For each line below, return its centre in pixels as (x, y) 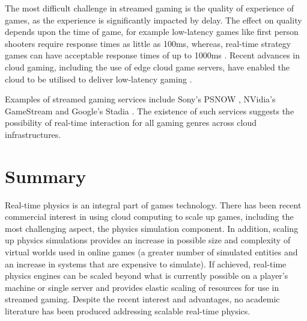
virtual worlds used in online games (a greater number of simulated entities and (151, 252)
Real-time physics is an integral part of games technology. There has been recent (153, 204)
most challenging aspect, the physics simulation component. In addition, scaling (152, 228)
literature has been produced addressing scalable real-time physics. (128, 311)
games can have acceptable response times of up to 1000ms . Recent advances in (152, 55)
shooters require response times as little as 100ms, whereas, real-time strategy (148, 43)
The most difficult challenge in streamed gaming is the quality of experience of (149, 8)
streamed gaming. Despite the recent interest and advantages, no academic (142, 299)
